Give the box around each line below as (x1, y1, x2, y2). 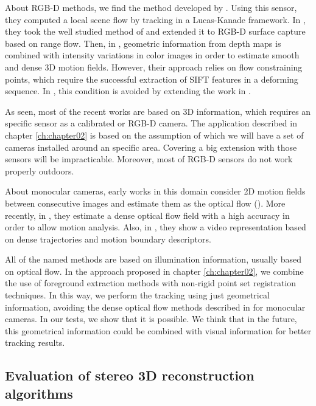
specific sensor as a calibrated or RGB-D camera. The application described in (5, 117, 297, 129)
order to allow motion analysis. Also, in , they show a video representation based (5, 221, 306, 233)
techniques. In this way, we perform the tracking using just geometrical (5, 289, 270, 301)
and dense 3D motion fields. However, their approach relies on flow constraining (5, 60, 303, 73)
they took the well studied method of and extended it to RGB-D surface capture (5, 25, 306, 38)
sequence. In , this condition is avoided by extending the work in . (5, 84, 251, 97)
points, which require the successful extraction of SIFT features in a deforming (5, 72, 298, 85)
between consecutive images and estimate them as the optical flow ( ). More (5, 196, 286, 209)
